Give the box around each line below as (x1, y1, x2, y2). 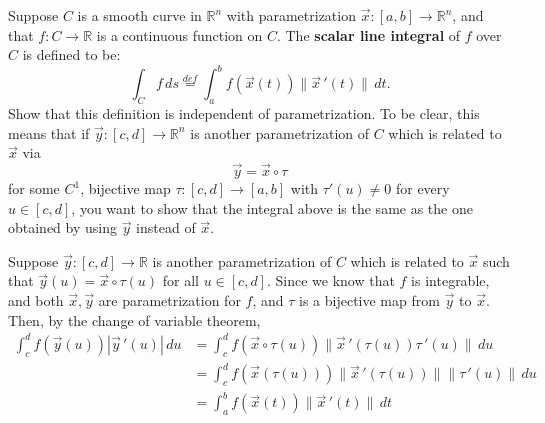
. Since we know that (266, 270, 395, 291)
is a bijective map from (299, 290, 440, 311)
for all (162, 270, 199, 291)
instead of (136, 217, 196, 238)
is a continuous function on (96, 24, 263, 45)
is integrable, (411, 270, 490, 291)
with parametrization (226, 5, 356, 25)
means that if (8, 122, 90, 143)
